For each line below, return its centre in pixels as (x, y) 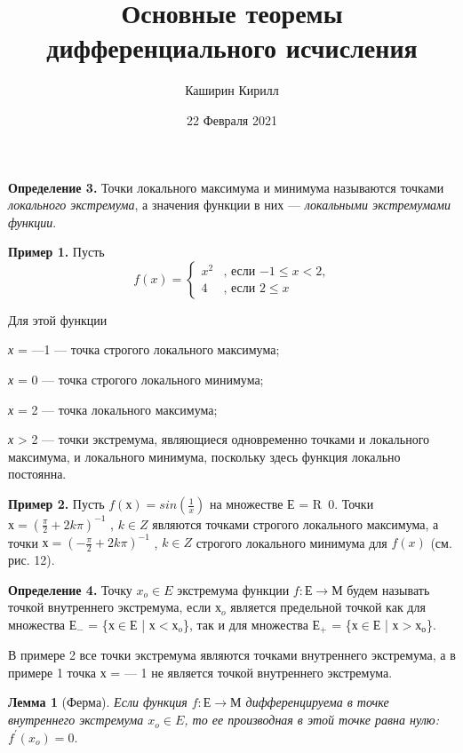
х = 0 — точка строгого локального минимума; (136, 380)
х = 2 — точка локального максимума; (113, 409)
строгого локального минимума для (291, 542)
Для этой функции (58, 319)
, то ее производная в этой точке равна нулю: (311, 720)
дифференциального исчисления (232, 48)
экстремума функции (233, 589)
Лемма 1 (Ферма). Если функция (98, 702)
